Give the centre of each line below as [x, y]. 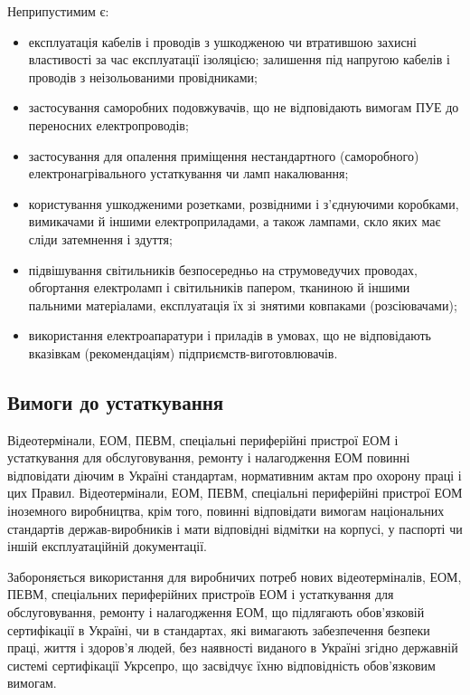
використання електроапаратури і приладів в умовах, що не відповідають [230, 335]
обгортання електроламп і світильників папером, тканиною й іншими [219, 287]
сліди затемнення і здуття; [100, 238]
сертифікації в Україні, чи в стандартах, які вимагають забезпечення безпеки [219, 629]
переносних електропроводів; [108, 124]
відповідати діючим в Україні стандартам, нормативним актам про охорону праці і [235, 475]
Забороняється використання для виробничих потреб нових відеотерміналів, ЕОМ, [235, 576]
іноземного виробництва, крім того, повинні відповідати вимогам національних [226, 511]
